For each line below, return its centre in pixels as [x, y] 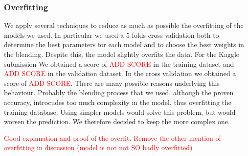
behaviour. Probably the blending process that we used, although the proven [119, 92]
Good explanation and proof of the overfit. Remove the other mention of [113, 138]
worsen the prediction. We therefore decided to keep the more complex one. [117, 121]
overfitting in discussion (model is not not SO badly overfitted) [98, 147]
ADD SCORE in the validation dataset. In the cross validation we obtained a [120, 73]
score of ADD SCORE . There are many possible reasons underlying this [112, 83]
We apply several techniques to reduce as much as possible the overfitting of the [124, 25]
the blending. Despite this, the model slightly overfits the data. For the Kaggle [122, 54]
